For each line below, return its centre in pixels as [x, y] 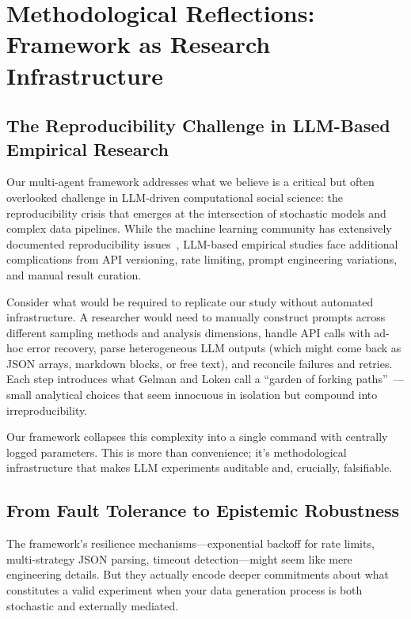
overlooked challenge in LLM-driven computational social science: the [175, 197]
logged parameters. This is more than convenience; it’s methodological [177, 452]
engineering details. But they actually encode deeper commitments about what [198, 574]
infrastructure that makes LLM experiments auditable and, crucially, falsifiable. [200, 467]
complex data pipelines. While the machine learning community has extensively [199, 228]
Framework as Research [139, 44]
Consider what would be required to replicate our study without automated [190, 301]
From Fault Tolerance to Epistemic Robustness [203, 510]
